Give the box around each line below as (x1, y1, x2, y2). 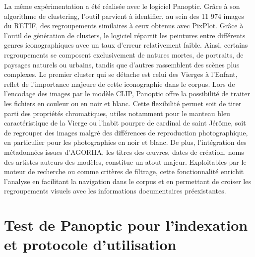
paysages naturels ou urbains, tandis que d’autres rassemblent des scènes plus (4, 59, 240, 69)
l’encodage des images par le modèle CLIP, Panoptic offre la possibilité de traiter (4, 88, 251, 99)
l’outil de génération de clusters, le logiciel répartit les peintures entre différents (4, 30, 246, 40)
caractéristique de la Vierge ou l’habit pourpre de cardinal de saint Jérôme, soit (4, 118, 246, 128)
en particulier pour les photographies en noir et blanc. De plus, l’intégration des (4, 137, 247, 147)
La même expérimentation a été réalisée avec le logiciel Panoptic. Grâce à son (4, 1, 240, 11)
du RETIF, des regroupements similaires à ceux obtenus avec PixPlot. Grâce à (4, 20, 244, 31)
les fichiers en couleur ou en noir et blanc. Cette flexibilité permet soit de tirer (4, 98, 242, 108)
